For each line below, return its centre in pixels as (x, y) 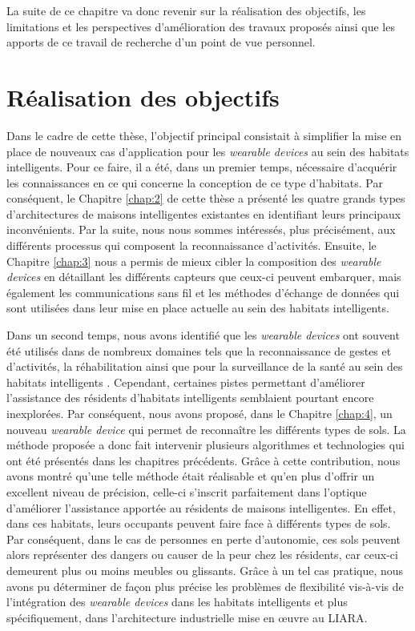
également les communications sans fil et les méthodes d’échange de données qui (203, 292)
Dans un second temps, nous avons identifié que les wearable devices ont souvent (203, 335)
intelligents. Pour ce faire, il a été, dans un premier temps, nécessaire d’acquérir (202, 167)
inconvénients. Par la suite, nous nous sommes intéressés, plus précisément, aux (201, 229)
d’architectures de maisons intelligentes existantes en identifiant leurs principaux (204, 213)
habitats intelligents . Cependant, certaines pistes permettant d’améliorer (186, 382)
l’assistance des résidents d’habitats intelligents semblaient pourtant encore (190, 398)
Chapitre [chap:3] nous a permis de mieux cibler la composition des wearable (194, 261)
